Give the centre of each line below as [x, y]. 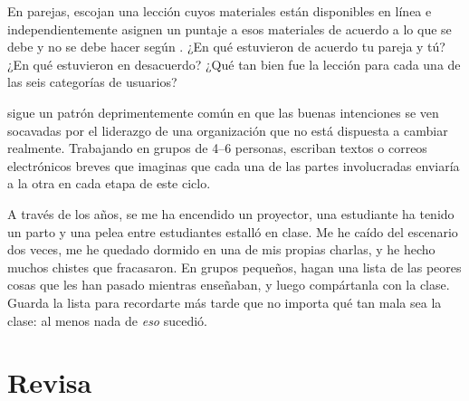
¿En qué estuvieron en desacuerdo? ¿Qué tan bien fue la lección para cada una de [234, 64]
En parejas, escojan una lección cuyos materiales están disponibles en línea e [220, 11]
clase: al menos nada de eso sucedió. [107, 320]
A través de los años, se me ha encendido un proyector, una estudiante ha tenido [231, 213]
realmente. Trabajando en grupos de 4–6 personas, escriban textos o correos [217, 148]
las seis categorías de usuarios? [92, 82]
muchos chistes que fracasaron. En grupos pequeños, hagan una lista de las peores [234, 267]
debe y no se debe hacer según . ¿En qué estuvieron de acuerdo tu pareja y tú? [226, 47]
